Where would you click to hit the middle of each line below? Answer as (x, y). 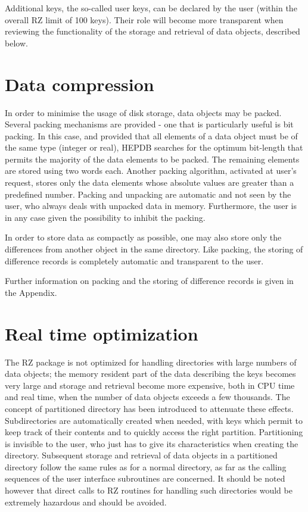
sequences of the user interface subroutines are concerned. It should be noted (145, 478)
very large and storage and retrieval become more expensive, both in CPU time (150, 385)
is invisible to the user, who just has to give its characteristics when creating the (152, 443)
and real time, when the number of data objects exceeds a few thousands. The (147, 397)
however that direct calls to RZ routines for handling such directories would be (149, 490)
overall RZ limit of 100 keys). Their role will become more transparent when (144, 19)
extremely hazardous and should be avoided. (86, 502)
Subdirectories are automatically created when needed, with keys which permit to (154, 420)
